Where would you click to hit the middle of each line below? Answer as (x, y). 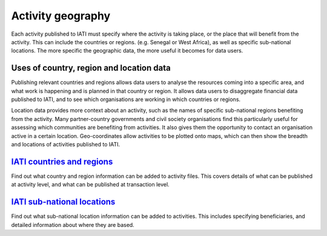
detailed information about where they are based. (73, 225)
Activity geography (61, 16)
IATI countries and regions (62, 161)
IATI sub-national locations (63, 202)
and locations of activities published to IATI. (66, 144)
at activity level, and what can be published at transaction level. (90, 185)
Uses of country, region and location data (91, 68)
